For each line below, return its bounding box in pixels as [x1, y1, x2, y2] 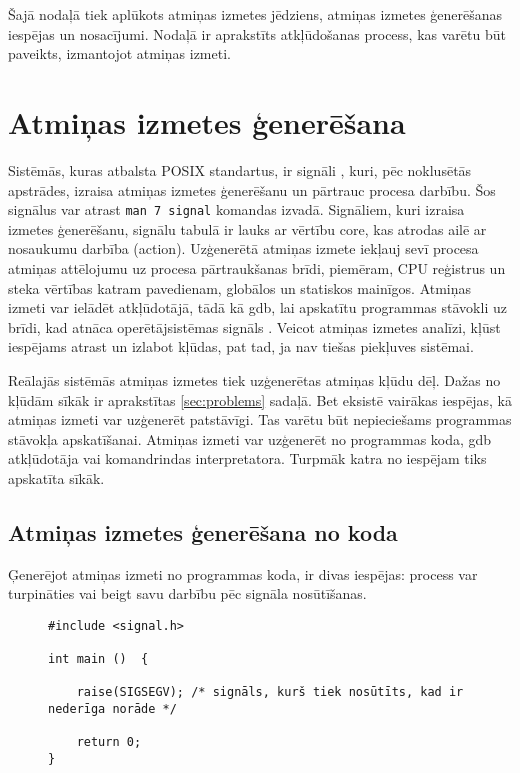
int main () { [48, 652, 149, 667]
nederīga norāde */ [48, 702, 177, 717]
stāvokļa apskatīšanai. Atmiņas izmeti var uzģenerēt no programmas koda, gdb [8, 428, 492, 449]
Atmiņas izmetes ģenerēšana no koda [8, 516, 398, 547]
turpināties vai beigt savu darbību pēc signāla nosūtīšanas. [8, 583, 367, 604]
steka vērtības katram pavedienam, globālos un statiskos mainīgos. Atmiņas [8, 277, 472, 298]
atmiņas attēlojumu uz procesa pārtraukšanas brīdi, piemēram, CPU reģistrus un [8, 257, 506, 278]
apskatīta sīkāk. [8, 467, 105, 488]
